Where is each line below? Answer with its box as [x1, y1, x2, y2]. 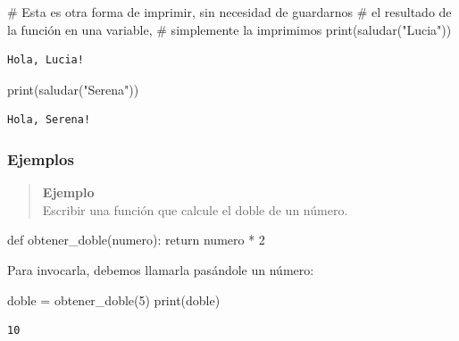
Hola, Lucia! [7, 54, 84, 67]
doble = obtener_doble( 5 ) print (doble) [7, 290, 221, 309]
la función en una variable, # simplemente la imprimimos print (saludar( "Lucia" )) [7, 20, 452, 38]
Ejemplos [7, 147, 74, 170]
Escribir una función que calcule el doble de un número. [42, 200, 348, 219]
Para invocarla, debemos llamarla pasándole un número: [7, 260, 314, 279]
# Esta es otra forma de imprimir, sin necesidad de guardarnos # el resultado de [7, 3, 452, 21]
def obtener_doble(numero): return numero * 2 [7, 230, 265, 249]
